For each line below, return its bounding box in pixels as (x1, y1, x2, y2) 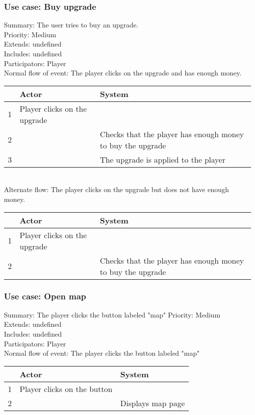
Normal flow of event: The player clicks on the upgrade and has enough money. (4, 68, 242, 78)
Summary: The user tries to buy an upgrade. (4, 20, 139, 30)
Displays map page (120, 397, 185, 409)
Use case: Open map (4, 290, 86, 302)
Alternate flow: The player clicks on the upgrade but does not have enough (4, 184, 229, 195)
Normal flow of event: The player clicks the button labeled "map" (4, 348, 200, 358)
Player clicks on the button (20, 383, 113, 394)
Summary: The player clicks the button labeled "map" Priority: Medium (4, 309, 221, 319)
